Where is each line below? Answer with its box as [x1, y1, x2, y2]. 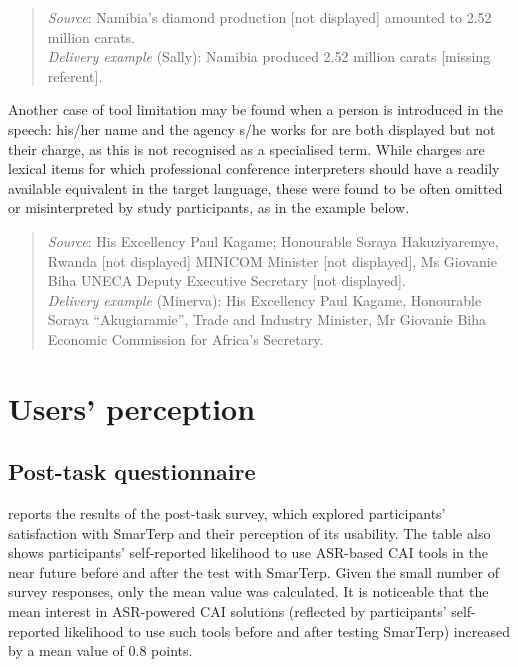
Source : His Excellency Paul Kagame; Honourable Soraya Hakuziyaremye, [47, 230, 499, 251]
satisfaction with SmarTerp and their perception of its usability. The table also [8, 522, 491, 543]
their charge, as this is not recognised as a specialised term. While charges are [8, 138, 485, 159]
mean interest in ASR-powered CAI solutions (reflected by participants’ [8, 601, 447, 622]
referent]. [47, 65, 103, 86]
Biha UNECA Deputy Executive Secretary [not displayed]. [47, 270, 406, 291]
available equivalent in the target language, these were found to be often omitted [8, 177, 503, 198]
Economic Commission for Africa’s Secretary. [47, 328, 324, 349]
